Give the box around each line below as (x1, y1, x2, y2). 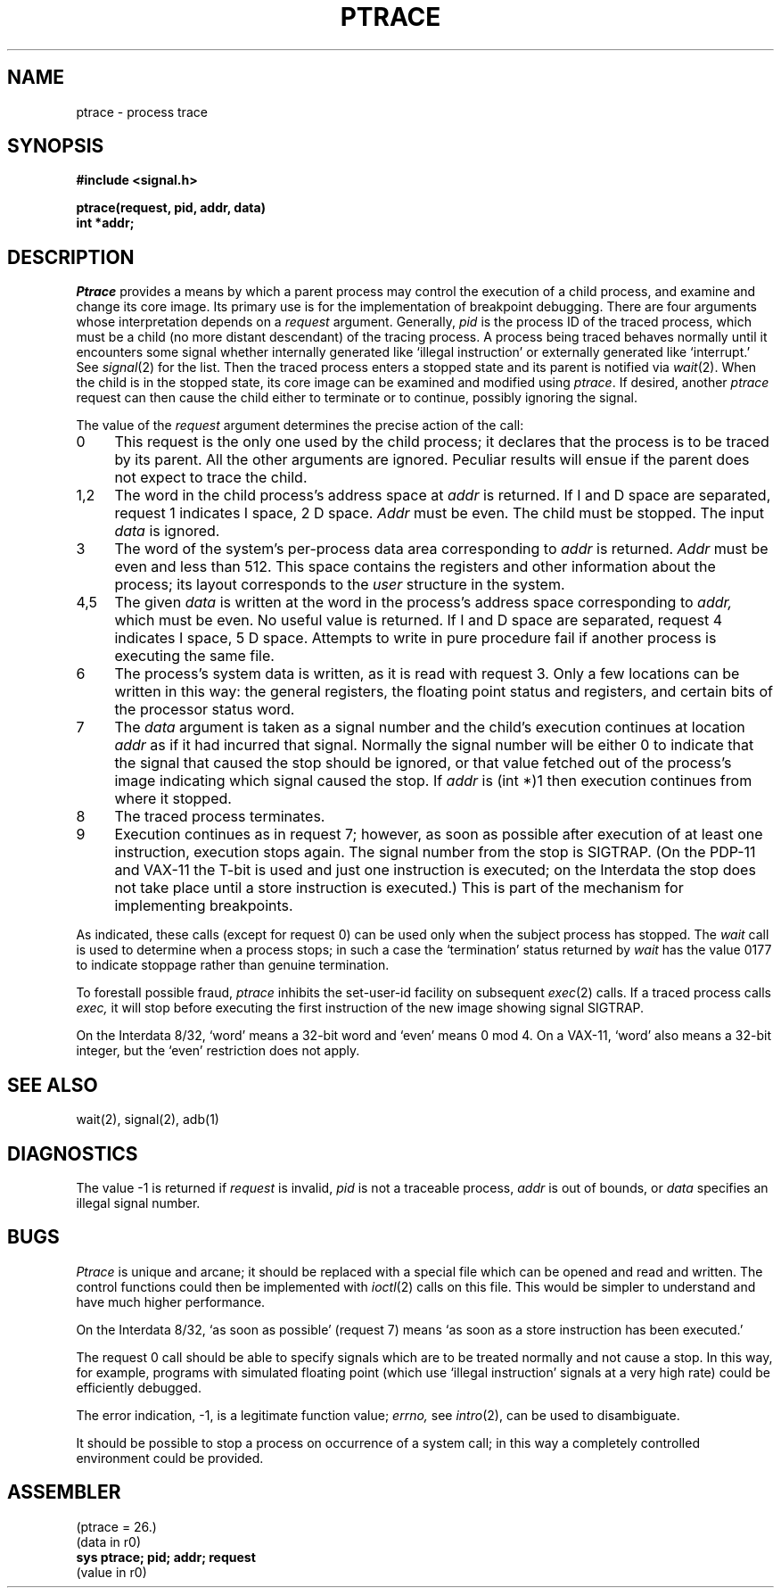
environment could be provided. (76, 1450, 264, 1466)
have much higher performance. (76, 1293, 266, 1310)
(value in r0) (76, 1564, 147, 1580)
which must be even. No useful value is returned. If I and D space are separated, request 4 (114, 611, 722, 630)
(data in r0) (76, 1533, 142, 1550)
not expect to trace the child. (114, 468, 308, 487)
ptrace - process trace (76, 103, 208, 120)
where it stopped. (114, 789, 232, 808)
